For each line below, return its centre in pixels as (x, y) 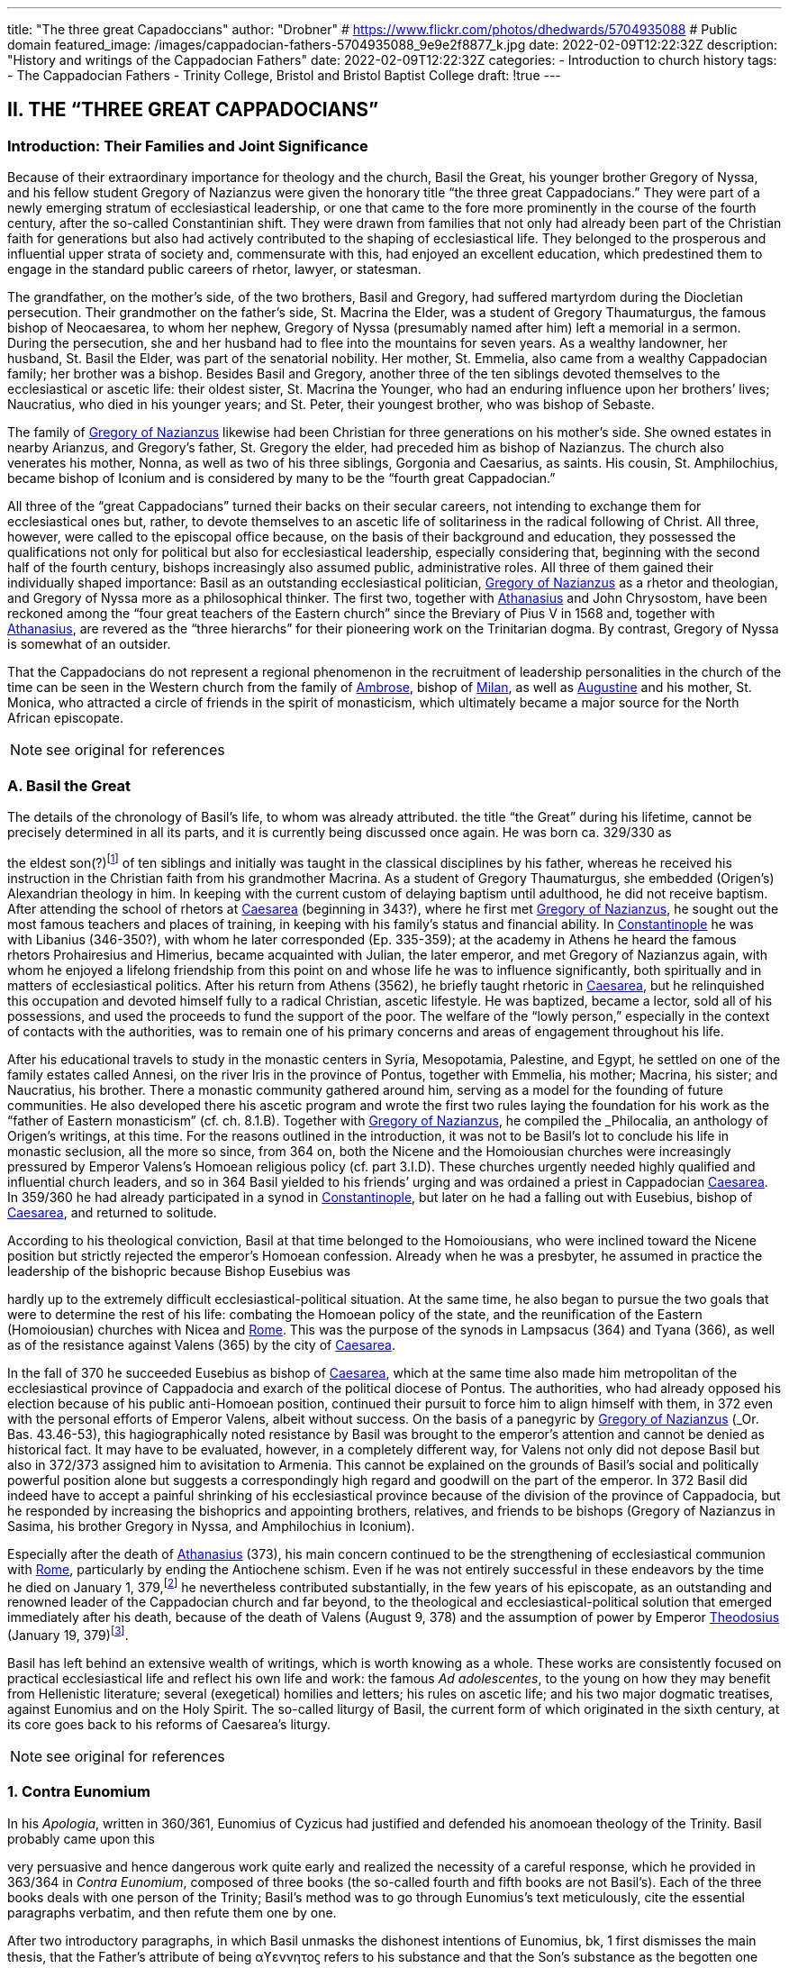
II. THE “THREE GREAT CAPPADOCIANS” (193, 110)
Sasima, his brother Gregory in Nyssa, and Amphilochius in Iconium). (211, 1526)
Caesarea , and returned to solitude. (112, 1212)
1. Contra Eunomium (79, 1792)
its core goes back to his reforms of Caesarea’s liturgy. (169, 1724)
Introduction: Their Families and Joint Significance (188, 146)
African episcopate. (65, 718)
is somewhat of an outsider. (89, 644)
